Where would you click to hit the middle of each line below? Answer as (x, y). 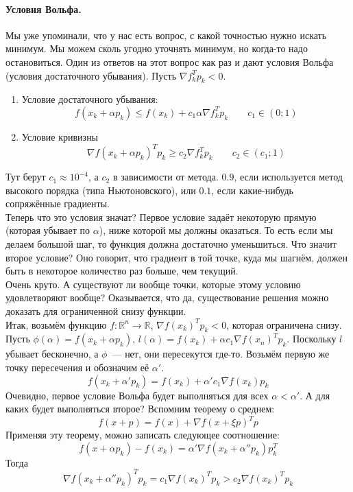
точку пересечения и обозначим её (77, 367)
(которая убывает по (48, 230)
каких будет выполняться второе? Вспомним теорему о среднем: (140, 409)
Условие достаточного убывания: (90, 99)
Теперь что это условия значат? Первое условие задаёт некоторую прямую (161, 216)
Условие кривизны (60, 136)
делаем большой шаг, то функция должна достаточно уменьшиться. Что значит (171, 244)
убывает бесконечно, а (52, 354)
